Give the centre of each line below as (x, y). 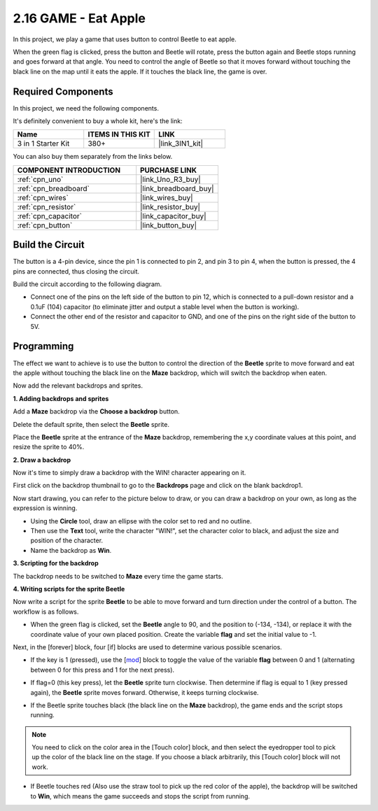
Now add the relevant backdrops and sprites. (78, 386)
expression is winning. (45, 508)
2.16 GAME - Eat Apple (79, 18)
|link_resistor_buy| (170, 206)
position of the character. (67, 541)
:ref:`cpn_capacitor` (49, 216)
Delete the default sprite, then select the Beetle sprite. (91, 424)
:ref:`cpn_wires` (43, 197)
